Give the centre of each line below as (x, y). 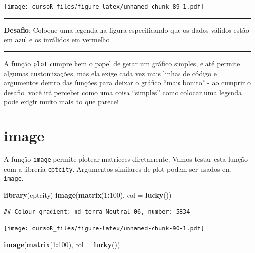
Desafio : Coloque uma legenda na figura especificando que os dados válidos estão (127, 30)
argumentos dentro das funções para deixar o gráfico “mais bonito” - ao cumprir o (127, 83)
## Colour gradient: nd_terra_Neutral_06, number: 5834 (97, 212)
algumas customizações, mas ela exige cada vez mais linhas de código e (110, 73)
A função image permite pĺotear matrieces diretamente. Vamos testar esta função (126, 159)
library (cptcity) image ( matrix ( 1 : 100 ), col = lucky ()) (88, 194)
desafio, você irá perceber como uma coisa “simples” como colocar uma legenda (123, 92)
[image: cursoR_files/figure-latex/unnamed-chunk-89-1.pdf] (104, 7)
